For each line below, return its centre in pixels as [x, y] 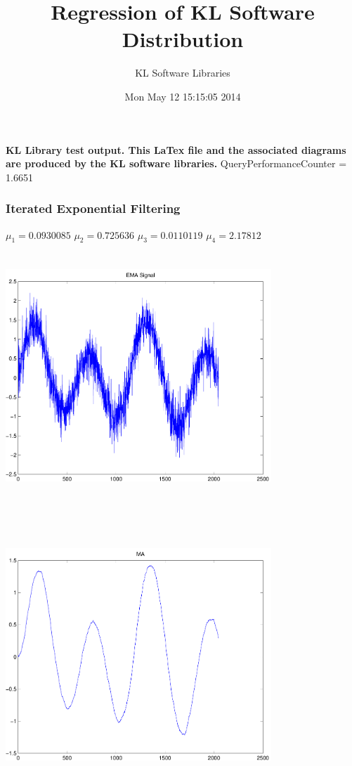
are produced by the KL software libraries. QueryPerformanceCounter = [176, 163]
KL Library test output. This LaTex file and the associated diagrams [176, 149]
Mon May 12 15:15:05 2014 [183, 96]
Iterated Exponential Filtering [93, 208]
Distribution [183, 39]
